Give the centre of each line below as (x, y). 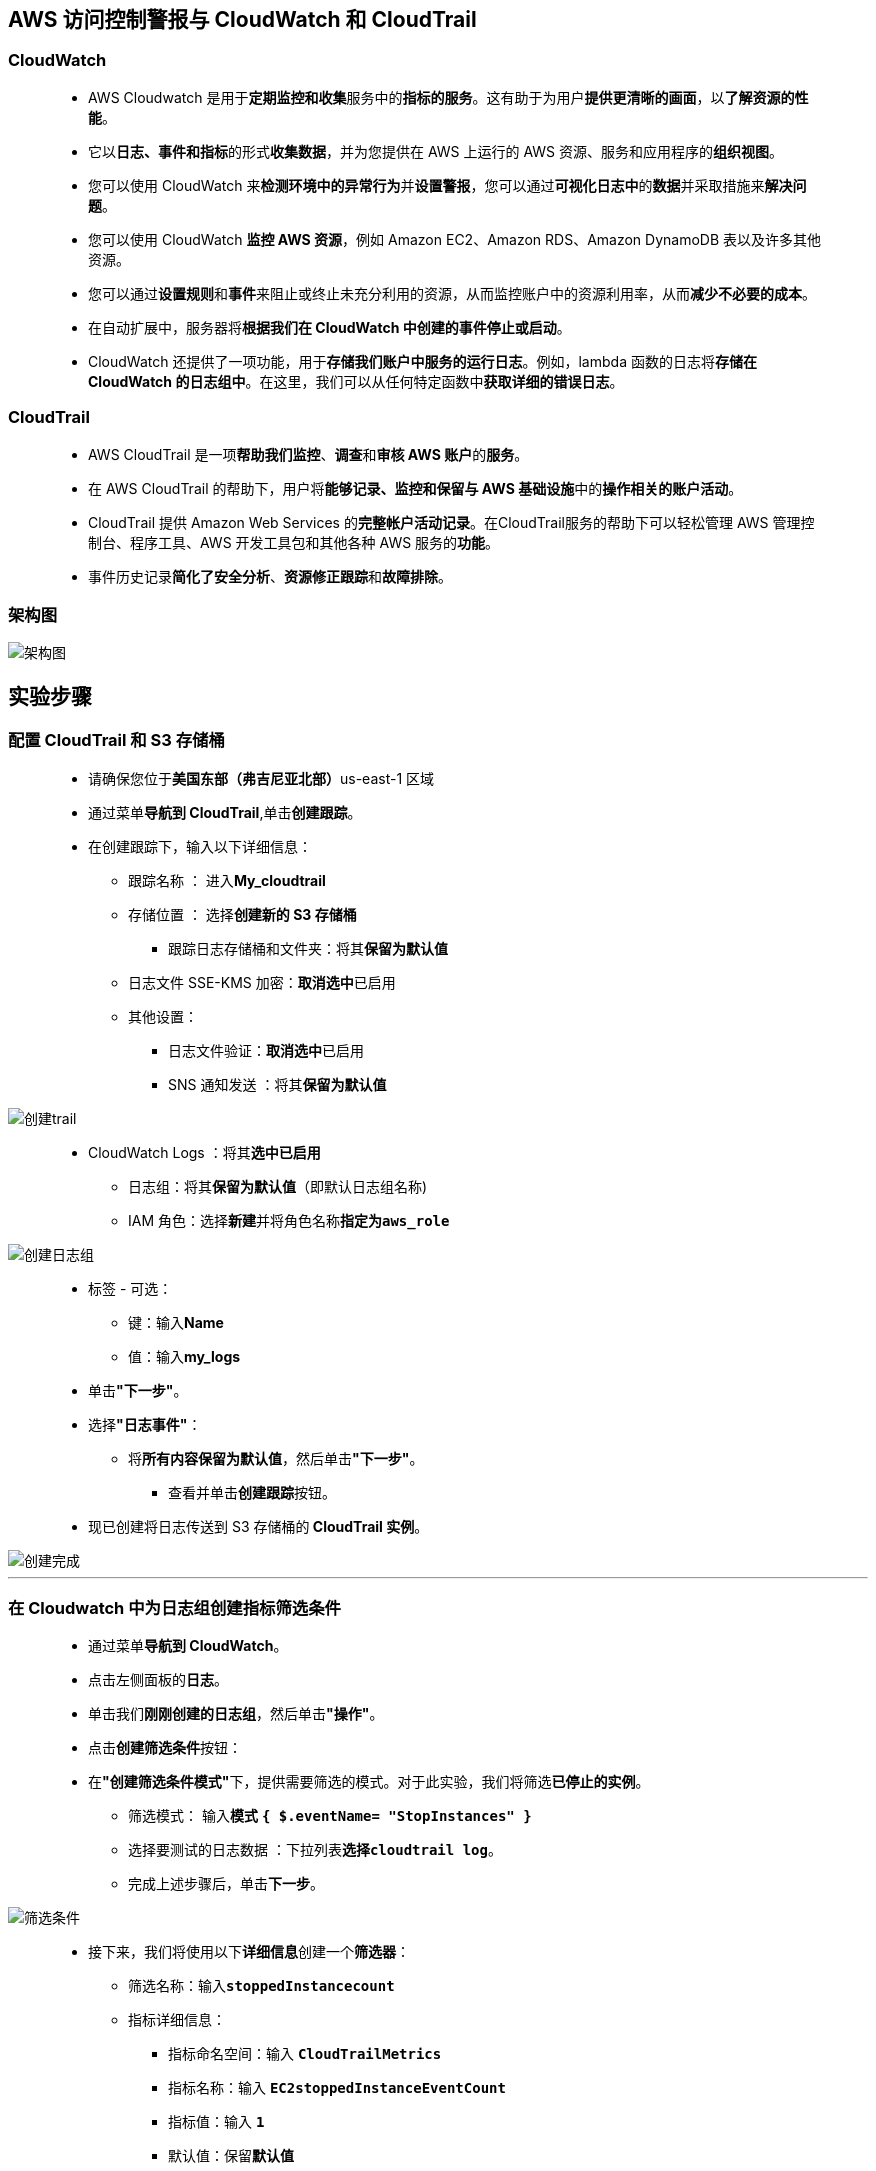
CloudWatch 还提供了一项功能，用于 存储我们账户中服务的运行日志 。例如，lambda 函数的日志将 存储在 (422, 361)
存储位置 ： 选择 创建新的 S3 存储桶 (242, 914)
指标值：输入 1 (216, 2122)
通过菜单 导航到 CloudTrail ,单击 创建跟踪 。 (225, 812)
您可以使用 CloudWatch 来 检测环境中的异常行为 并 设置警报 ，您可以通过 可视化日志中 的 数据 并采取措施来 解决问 (447, 185)
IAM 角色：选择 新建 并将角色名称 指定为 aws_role (289, 1220)
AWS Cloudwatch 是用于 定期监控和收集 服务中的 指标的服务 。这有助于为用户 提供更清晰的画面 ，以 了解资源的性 (448, 97)
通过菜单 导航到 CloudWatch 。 (188, 1646)
